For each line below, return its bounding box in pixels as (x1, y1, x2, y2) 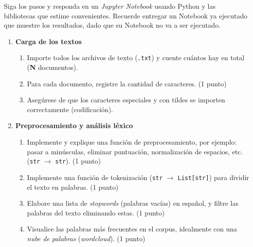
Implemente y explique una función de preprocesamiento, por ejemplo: (27, 137, 236, 147)
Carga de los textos (15, 36, 82, 46)
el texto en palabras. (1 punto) (27, 181, 119, 192)
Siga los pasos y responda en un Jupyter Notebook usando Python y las (4, 1, 216, 11)
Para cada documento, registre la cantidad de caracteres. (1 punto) (27, 78, 227, 88)
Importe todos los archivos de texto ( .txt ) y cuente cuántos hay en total (27, 52, 245, 63)
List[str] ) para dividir (178, 172, 249, 182)
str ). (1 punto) (55, 156, 101, 166)
